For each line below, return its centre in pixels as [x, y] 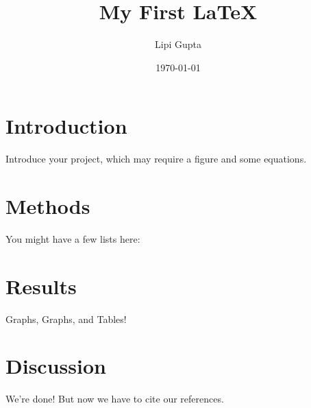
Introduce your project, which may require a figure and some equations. [156, 159]
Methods [48, 206]
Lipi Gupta [178, 44]
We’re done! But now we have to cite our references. [115, 399]
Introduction [66, 126]
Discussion [56, 366]
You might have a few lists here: [73, 238]
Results [41, 286]
